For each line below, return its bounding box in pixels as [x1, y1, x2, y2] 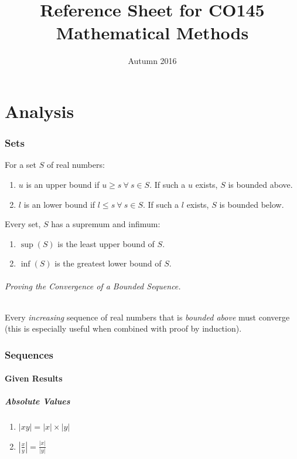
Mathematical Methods [56, 21, 249, 45]
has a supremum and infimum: [51, 218, 161, 230]
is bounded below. [219, 198, 284, 210]
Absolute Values [5, 395, 70, 407]
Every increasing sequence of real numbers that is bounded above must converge [5, 310, 290, 323]
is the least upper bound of [57, 237, 155, 249]
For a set [5, 158, 36, 171]
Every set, [5, 218, 41, 230]
